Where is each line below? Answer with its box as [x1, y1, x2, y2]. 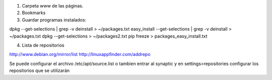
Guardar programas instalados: [22, 16, 87, 22]
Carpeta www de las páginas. [22, 3, 84, 8]
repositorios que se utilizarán [9, 67, 70, 73]
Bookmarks [22, 10, 46, 16]
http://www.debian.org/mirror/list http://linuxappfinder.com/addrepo [9, 51, 151, 57]
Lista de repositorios [22, 42, 65, 48]
